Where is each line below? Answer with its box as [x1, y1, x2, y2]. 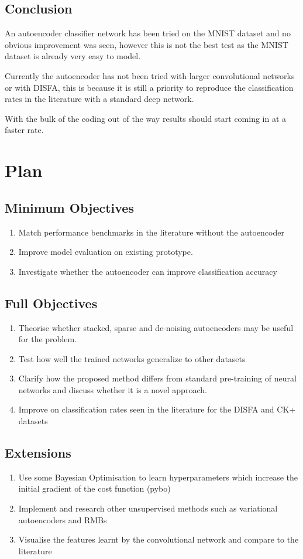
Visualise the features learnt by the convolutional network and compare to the [18, 533, 299, 546]
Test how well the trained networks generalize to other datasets [18, 352, 246, 364]
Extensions [5, 444, 71, 462]
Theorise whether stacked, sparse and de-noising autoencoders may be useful [18, 321, 294, 333]
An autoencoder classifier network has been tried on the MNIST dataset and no [5, 27, 291, 39]
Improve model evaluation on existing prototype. [18, 246, 193, 258]
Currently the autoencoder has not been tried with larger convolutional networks [5, 69, 295, 81]
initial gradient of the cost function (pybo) [18, 482, 171, 495]
